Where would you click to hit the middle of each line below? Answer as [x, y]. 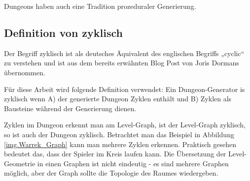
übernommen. [25, 72]
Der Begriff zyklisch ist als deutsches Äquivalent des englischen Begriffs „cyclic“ [124, 53]
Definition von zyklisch [63, 32]
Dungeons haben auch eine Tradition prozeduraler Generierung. [100, 6]
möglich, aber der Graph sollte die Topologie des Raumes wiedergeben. [111, 173]
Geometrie [20, 163]
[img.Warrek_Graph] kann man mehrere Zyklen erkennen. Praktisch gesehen [120, 144]
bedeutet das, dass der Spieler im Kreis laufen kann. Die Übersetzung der [115, 154]
